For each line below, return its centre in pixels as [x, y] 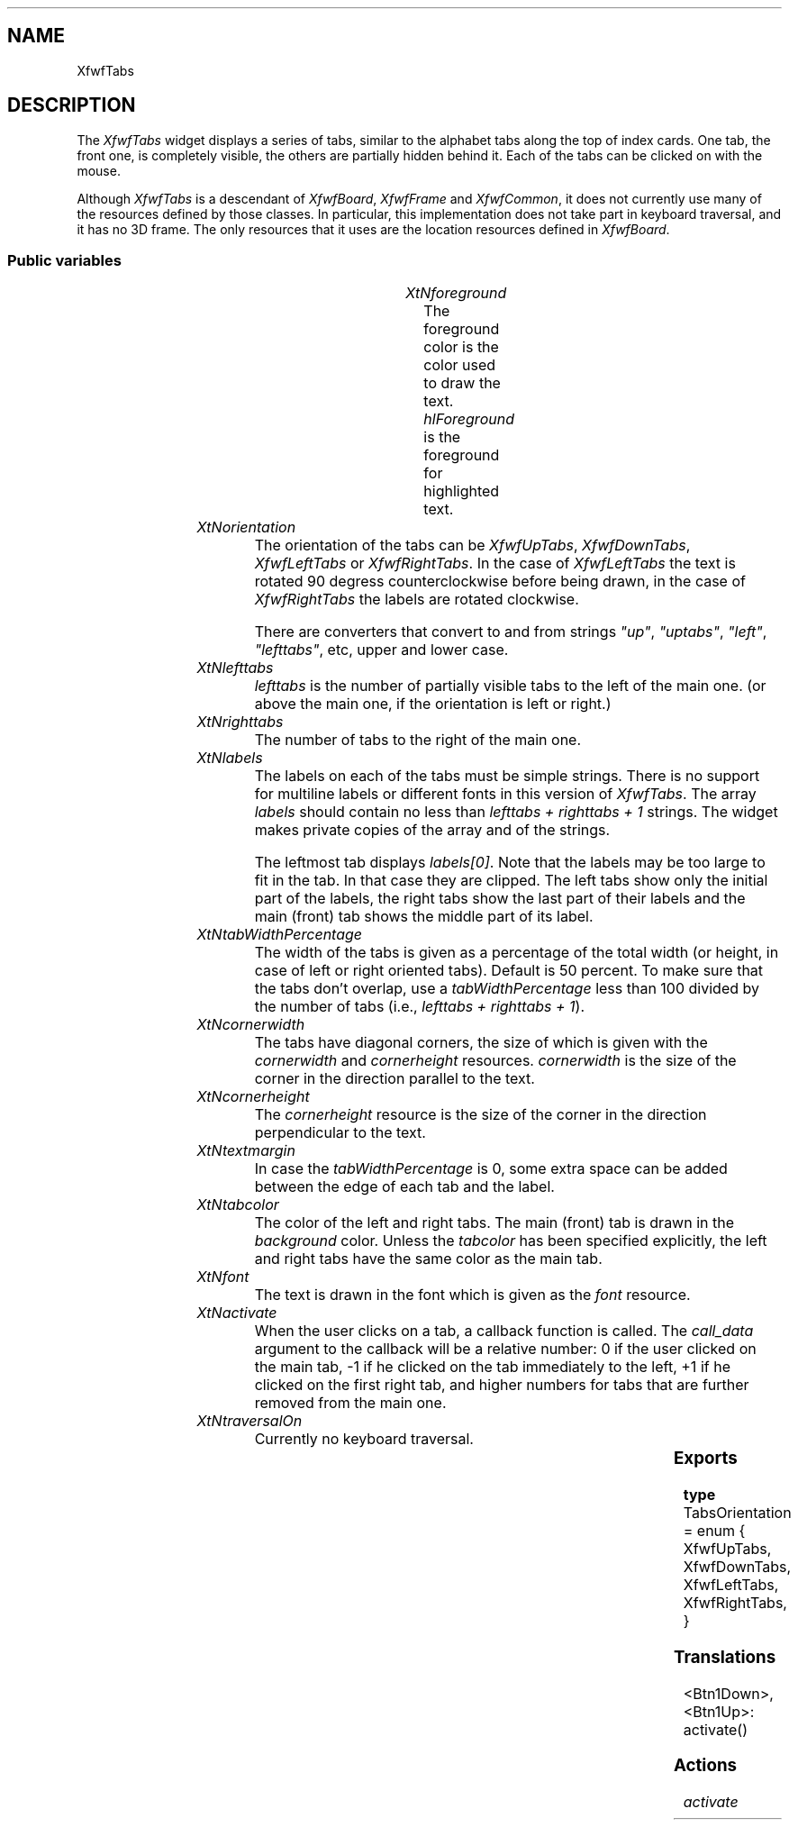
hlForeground [469, 419]
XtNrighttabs [240, 722]
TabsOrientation [737, 1513]
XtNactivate [237, 1313]
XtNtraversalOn [249, 1421]
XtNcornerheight [253, 1097]
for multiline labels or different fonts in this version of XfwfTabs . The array [505, 794]
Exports [705, 1459]
